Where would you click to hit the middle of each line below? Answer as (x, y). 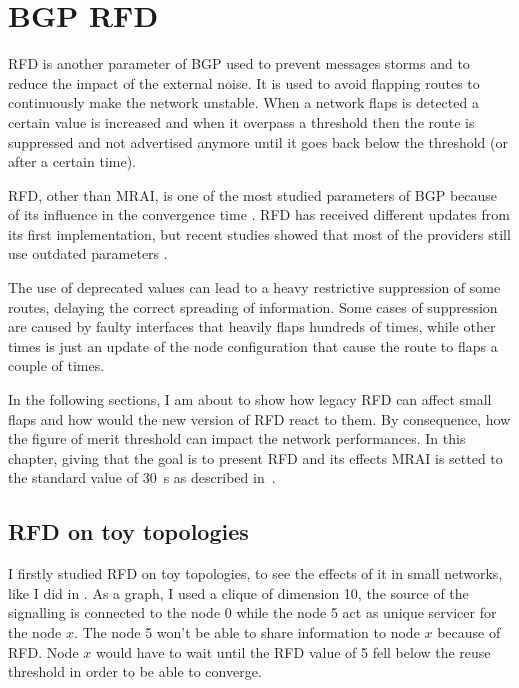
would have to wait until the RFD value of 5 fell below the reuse (293, 651)
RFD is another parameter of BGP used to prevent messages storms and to (239, 63)
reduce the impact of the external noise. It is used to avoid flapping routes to (244, 82)
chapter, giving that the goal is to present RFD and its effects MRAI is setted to (255, 457)
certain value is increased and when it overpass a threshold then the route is (241, 121)
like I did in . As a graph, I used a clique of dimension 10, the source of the (238, 592)
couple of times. (56, 365)
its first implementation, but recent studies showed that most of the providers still (259, 233)
